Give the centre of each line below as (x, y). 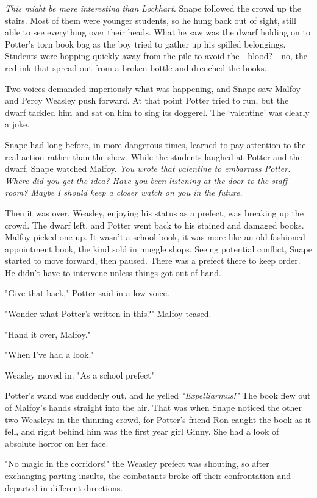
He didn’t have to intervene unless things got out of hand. (113, 272)
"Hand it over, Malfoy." (48, 334)
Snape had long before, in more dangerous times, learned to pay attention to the (155, 144)
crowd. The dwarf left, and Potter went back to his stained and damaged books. (155, 225)
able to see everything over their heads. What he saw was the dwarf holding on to (158, 32)
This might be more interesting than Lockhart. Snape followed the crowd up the (153, 8)
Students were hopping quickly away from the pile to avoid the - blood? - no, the (156, 56)
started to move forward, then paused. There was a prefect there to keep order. (153, 261)
